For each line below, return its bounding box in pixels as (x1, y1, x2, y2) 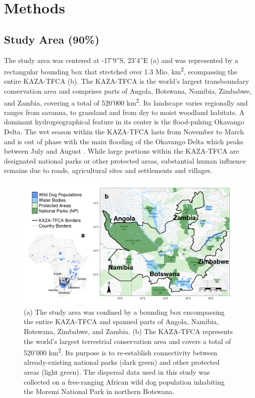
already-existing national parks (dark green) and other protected (24, 357, 220, 367)
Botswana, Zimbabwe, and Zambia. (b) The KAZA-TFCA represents (24, 326, 233, 336)
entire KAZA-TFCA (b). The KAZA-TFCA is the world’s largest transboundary (4, 76, 249, 86)
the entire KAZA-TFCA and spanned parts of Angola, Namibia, (24, 316, 219, 327)
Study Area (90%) (4, 31, 100, 47)
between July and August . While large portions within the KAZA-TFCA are (4, 146, 239, 156)
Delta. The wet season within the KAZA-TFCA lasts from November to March (4, 126, 244, 137)
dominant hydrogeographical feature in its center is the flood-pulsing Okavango (4, 116, 244, 127)
